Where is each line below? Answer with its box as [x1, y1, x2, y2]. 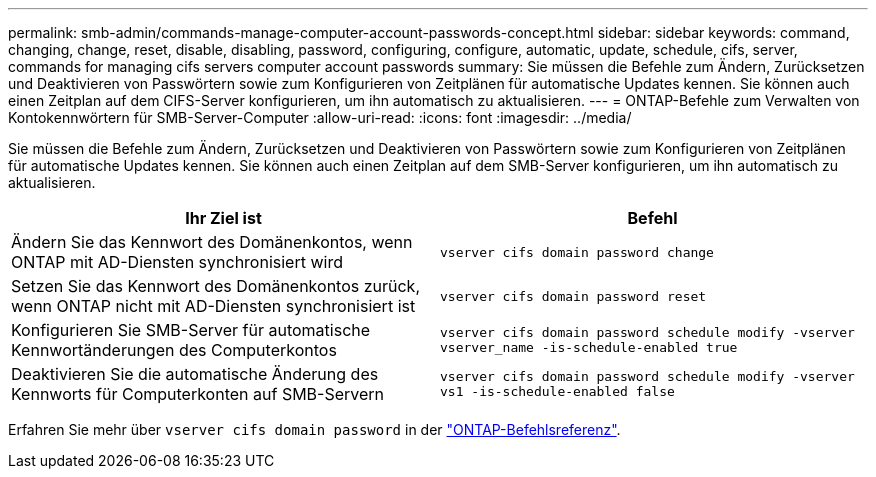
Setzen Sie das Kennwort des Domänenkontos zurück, [11, 276, 421, 296]
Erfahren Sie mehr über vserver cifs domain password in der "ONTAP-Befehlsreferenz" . [8, 421, 621, 438]
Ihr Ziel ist [185, 208, 262, 228]
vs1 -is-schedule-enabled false [440, 384, 675, 399]
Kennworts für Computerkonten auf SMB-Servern [11, 384, 385, 404]
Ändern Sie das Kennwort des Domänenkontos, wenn [11, 232, 413, 252]
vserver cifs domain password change [440, 244, 714, 260]
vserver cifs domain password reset [440, 288, 707, 304]
